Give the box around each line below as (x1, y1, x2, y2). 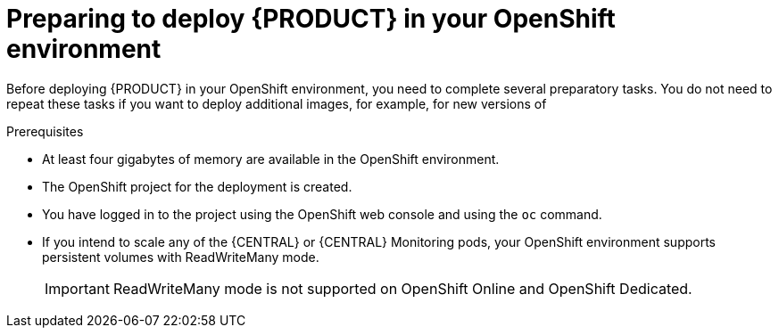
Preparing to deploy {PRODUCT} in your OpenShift (6, 4, 616, 34)
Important (45, 279, 110, 298)
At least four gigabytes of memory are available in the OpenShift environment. (42, 151, 500, 167)
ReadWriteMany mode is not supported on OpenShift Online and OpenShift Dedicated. (112, 279, 692, 298)
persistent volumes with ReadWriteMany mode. (42, 249, 319, 265)
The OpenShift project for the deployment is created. (42, 178, 352, 194)
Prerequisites (6, 123, 84, 139)
